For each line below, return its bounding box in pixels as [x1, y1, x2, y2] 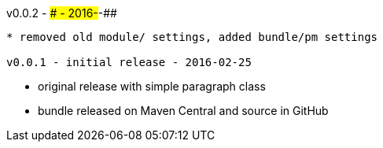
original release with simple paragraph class [38, 80, 266, 93]
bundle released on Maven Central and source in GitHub [38, 104, 329, 117]
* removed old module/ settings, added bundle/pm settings [6, 31, 378, 43]
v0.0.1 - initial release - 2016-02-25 [6, 56, 252, 68]
